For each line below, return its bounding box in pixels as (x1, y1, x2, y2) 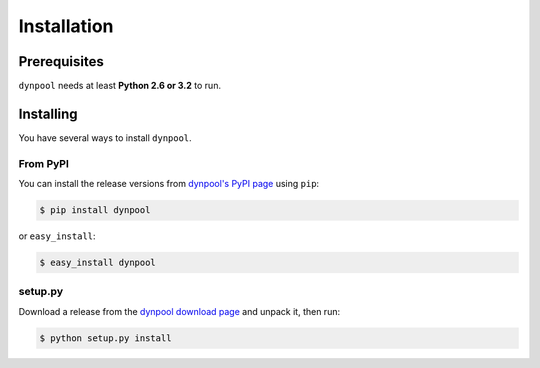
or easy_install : (18, 230, 96, 242)
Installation (18, 15, 114, 37)
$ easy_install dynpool (39, 257, 157, 269)
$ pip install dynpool (39, 205, 151, 216)
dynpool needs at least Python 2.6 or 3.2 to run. (18, 80, 222, 92)
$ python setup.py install (39, 332, 172, 344)
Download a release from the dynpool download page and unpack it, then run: (18, 305, 340, 317)
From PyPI (18, 156, 70, 170)
